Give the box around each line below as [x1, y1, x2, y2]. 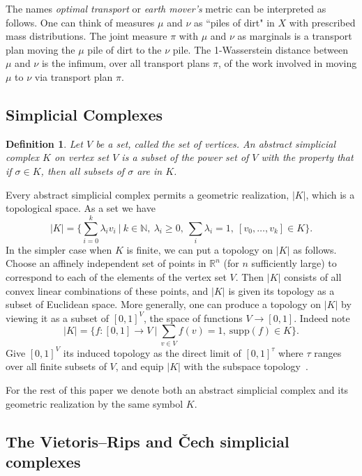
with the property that [261, 150, 354, 164]
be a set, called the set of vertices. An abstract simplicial [96, 136, 336, 151]
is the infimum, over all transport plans [41, 56, 210, 70]
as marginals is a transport [237, 29, 352, 43]
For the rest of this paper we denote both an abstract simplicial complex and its [6, 382, 349, 397]
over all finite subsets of [6, 359, 107, 374]
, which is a [306, 187, 355, 201]
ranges [314, 345, 342, 360]
